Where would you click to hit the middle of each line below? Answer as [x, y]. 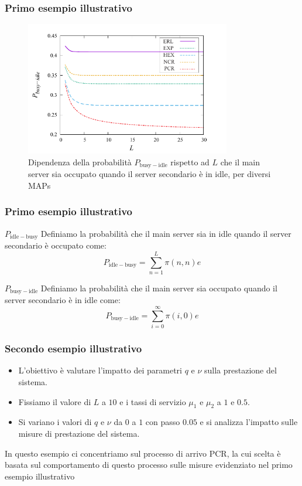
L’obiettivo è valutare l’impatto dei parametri [100, 370]
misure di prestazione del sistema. [79, 433]
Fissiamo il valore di [55, 401]
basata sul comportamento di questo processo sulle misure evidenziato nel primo [149, 465]
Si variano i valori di [55, 422]
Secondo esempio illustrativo [73, 349]
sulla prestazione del [241, 370]
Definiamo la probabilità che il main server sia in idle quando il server [166, 233]
